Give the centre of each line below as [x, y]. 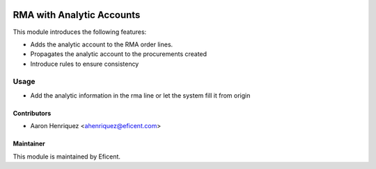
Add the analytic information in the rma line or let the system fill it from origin [140, 95]
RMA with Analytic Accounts [77, 15]
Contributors [32, 113]
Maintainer [29, 144]
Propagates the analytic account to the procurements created [119, 54]
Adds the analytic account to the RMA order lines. [102, 44]
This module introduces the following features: [80, 32]
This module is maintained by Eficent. [67, 157]
